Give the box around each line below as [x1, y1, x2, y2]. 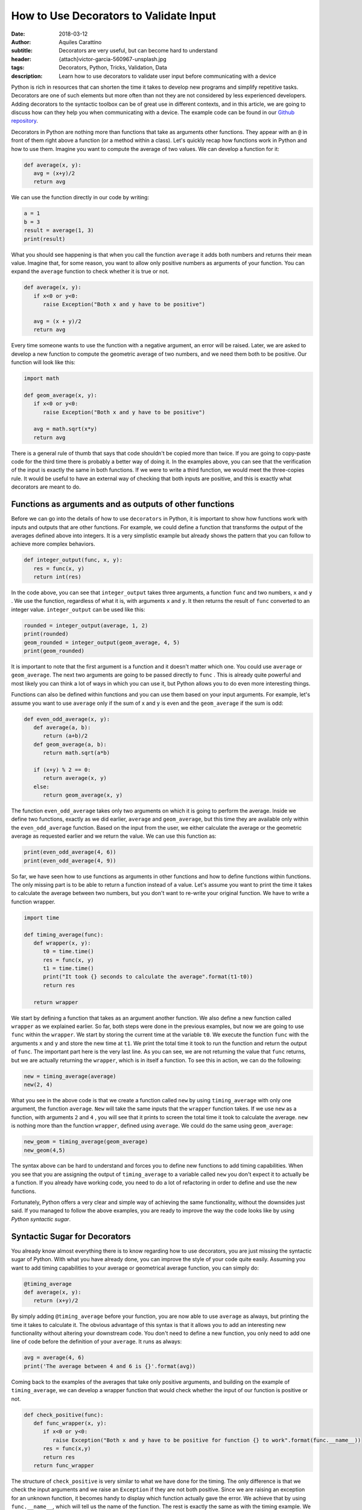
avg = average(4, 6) [24, 1354, 84, 1361]
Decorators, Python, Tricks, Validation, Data [59, 64, 167, 71]
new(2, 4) [24, 1081, 53, 1088]
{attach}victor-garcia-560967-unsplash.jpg [59, 55, 167, 63]
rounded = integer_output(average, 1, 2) [24, 622, 148, 629]
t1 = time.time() [43, 965, 95, 972]
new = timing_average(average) [24, 1073, 117, 1079]
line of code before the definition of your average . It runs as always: [11, 1338, 182, 1345]
